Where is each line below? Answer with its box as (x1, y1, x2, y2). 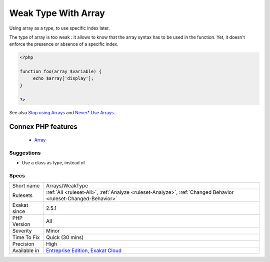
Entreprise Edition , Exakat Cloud (45, 247, 122, 254)
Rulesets (12, 192, 32, 199)
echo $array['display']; (32, 76, 94, 81)
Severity (12, 227, 32, 234)
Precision (12, 240, 34, 247)
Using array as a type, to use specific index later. (9, 25, 110, 31)
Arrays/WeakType (45, 182, 88, 189)
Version (12, 221, 30, 228)
